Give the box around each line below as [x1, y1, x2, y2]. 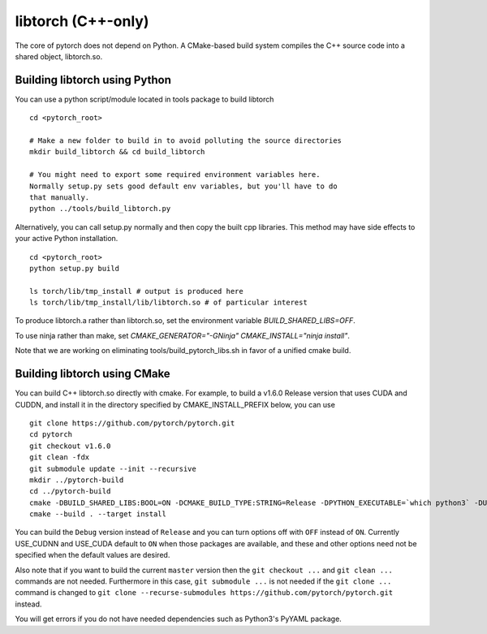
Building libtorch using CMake [15, 367, 170, 381]
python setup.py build [29, 264, 120, 273]
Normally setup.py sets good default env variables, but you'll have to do [29, 181, 338, 191]
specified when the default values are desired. [15, 550, 170, 560]
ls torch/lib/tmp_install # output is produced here [29, 287, 243, 295]
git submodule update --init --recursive [29, 464, 196, 473]
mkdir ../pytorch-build [29, 475, 124, 485]
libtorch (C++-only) [15, 12, 149, 30]
